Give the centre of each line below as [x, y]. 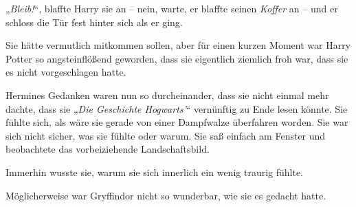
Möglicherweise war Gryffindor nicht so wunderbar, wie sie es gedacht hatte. [166, 195]
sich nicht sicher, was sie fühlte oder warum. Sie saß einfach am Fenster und [166, 135]
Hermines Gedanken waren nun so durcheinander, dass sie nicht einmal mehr [167, 95]
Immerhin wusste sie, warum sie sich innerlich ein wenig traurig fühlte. [155, 172]
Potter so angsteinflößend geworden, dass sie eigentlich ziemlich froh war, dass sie [177, 58]
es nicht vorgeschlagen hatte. [66, 72]
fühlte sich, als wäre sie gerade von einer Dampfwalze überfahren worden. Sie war [177, 122]
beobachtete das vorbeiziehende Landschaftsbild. [108, 149]
